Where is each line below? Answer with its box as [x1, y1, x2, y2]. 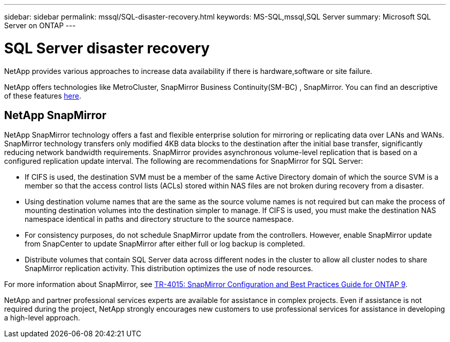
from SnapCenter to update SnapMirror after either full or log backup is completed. [25, 239, 305, 249]
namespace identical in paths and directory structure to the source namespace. [25, 215, 294, 224]
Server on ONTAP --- [4, 21, 76, 30]
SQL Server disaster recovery [4, 39, 210, 57]
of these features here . [4, 91, 82, 100]
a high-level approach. [4, 313, 80, 322]
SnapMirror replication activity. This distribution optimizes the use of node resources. [25, 264, 313, 273]
